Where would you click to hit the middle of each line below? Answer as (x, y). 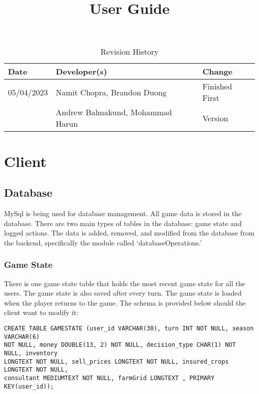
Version (215, 118)
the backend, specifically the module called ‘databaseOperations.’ (103, 242)
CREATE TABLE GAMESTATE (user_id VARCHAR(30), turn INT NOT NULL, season (129, 328)
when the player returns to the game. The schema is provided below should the (125, 302)
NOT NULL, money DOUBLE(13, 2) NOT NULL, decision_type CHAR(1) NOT (120, 345)
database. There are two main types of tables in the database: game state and (123, 223)
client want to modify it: (41, 312)
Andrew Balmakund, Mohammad (114, 112)
